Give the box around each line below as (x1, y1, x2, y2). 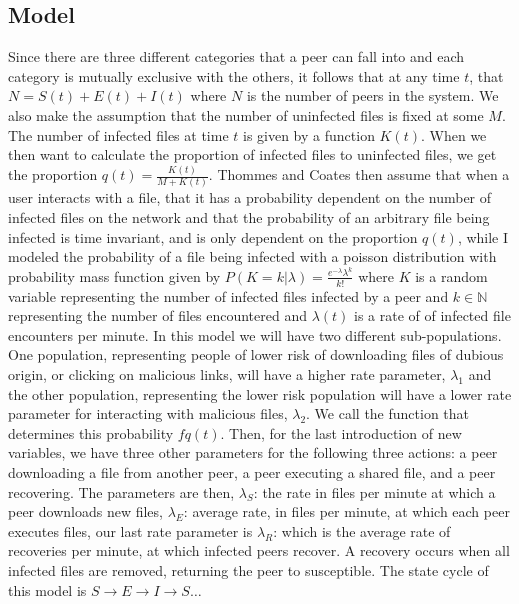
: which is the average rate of (273, 520, 451, 541)
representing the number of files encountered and (8, 305, 307, 326)
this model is (8, 579, 87, 600)
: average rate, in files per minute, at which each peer (183, 501, 510, 522)
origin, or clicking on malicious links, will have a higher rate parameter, (8, 364, 446, 385)
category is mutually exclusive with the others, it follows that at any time (8, 65, 460, 86)
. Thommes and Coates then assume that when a (208, 164, 510, 185)
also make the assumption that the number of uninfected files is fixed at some (8, 104, 484, 125)
